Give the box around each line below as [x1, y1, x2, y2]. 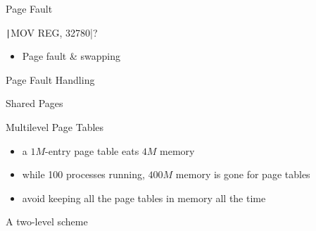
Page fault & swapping [22, 49, 120, 63]
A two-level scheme [6, 214, 88, 229]
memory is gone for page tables [175, 167, 310, 182]
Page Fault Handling [6, 72, 95, 87]
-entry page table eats [45, 143, 139, 158]
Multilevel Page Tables [6, 120, 104, 135]
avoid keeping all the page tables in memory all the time [22, 190, 266, 205]
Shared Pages [6, 96, 63, 111]
